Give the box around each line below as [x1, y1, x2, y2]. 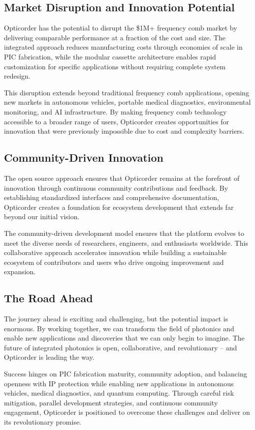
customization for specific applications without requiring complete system [4, 61, 226, 71]
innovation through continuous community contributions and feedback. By [4, 182, 228, 193]
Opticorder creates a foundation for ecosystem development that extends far [4, 201, 234, 212]
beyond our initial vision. [4, 211, 80, 222]
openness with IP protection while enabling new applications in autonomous [4, 378, 234, 388]
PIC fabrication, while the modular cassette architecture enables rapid [4, 51, 216, 61]
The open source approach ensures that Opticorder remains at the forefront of [4, 172, 240, 183]
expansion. [4, 266, 36, 277]
